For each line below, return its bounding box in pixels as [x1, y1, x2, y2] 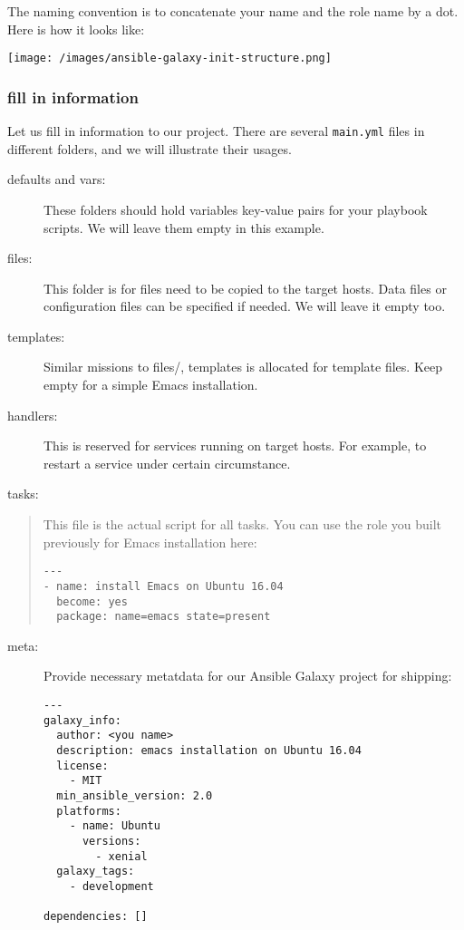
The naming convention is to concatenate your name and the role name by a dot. [7, 2, 459, 20]
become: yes [56, 595, 128, 608]
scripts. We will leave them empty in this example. [43, 218, 324, 237]
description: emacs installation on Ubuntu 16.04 [56, 744, 362, 757]
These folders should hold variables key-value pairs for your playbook [43, 199, 428, 218]
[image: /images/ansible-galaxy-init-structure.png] [7, 52, 332, 65]
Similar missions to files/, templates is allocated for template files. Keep [43, 357, 443, 376]
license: [56, 759, 109, 772]
